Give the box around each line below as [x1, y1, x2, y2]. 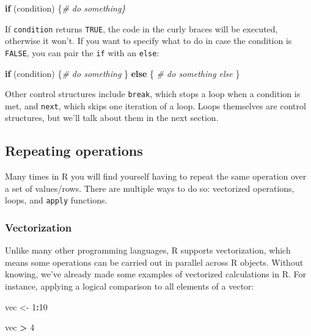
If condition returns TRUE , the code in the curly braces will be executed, [5, 22, 278, 35]
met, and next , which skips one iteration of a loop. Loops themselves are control [5, 99, 306, 112]
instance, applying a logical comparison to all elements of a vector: [5, 280, 254, 293]
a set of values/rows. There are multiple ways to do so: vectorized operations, [5, 181, 295, 194]
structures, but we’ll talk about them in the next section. [5, 111, 219, 124]
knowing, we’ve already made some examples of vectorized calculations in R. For [5, 268, 307, 280]
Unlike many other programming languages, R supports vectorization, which [5, 244, 291, 257]
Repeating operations [5, 141, 143, 160]
